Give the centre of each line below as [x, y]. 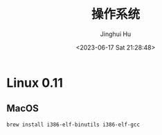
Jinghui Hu [116, 34]
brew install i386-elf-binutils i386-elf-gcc [73, 125]
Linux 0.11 [35, 82]
